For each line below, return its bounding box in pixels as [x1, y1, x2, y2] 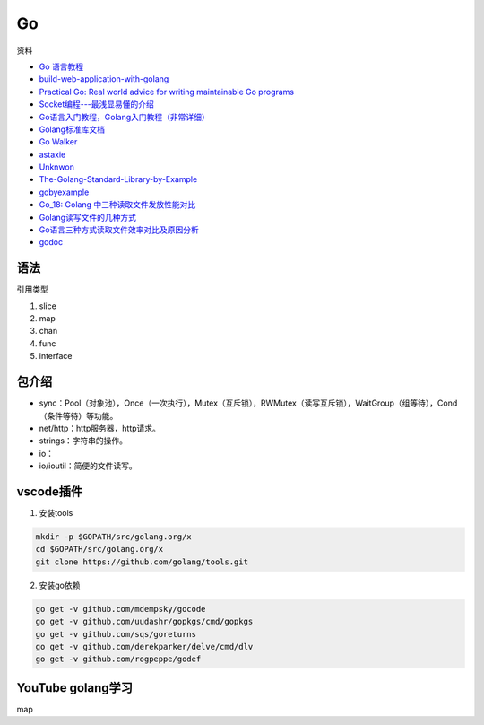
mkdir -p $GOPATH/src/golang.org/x [35, 532, 192, 542]
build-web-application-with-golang [39, 74, 169, 84]
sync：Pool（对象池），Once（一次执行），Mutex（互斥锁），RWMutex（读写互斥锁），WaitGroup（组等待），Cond [39, 397, 458, 408]
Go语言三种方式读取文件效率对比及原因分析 [39, 224, 199, 235]
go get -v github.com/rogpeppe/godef [35, 654, 202, 664]
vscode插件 [16, 484, 83, 499]
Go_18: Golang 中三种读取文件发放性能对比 [39, 199, 196, 210]
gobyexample [39, 187, 90, 197]
